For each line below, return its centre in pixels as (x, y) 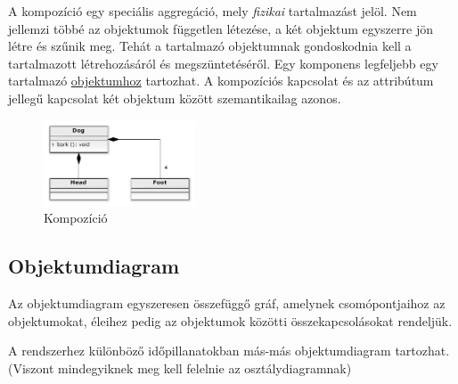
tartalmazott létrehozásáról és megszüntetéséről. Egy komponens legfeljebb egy (223, 63)
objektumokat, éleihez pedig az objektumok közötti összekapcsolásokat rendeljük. (230, 320)
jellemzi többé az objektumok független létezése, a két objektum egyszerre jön (221, 28)
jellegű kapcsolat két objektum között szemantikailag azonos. (175, 98)
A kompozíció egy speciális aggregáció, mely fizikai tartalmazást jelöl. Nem (213, 11)
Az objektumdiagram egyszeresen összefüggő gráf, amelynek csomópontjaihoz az (227, 303)
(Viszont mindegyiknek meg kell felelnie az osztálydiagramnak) (180, 368)
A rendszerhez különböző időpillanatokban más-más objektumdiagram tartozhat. (229, 351)
